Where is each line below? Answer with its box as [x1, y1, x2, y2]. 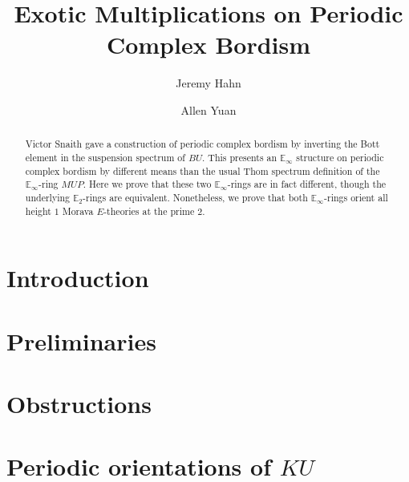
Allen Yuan [180, 101, 237, 118]
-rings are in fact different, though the [227, 177, 387, 191]
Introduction [6, 261, 149, 294]
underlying [25, 190, 71, 204]
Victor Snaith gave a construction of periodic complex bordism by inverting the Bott [25, 137, 380, 151]
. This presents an [202, 150, 277, 164]
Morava [62, 204, 94, 217]
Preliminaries [6, 324, 156, 357]
